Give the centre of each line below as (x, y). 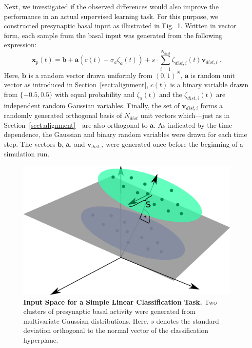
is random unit (213, 75)
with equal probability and (95, 94)
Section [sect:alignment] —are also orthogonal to (76, 125)
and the (171, 94)
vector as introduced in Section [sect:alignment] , (76, 85)
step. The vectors (30, 144)
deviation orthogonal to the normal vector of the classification (116, 330)
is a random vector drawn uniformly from (90, 75)
